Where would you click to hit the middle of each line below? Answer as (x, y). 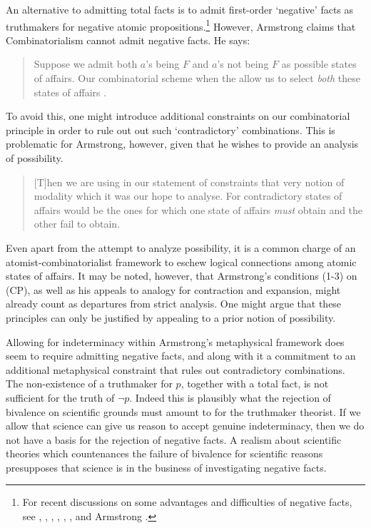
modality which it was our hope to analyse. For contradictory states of (188, 196)
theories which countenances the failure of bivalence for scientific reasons (164, 453)
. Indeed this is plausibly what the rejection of (230, 397)
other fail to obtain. (77, 224)
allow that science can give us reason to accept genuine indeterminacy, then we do (185, 426)
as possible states (319, 64)
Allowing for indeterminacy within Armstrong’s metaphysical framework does (175, 341)
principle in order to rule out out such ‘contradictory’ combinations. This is (171, 130)
